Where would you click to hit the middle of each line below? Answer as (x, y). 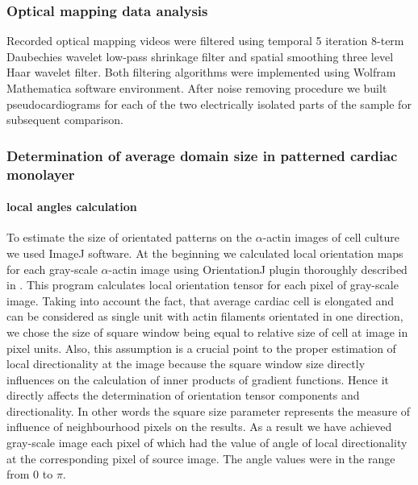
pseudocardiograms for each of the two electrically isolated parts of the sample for (209, 104)
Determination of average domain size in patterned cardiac (202, 155)
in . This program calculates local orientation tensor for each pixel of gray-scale (203, 285)
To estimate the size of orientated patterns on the (129, 237)
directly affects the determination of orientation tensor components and (183, 395)
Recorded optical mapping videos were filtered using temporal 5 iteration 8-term (205, 41)
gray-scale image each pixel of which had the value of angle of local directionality (207, 443)
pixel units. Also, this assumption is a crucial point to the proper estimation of (201, 348)
